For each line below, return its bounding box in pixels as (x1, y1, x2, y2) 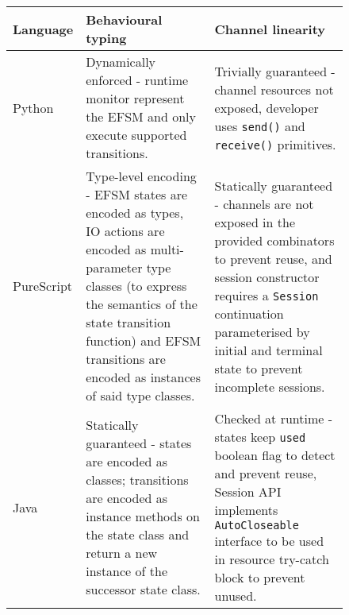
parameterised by (214, 322, 310, 341)
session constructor (214, 267, 320, 286)
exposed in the (214, 212, 296, 231)
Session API (214, 482, 282, 501)
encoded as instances (86, 368, 201, 386)
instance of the (86, 562, 168, 580)
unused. (214, 586, 257, 605)
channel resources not (214, 79, 334, 99)
